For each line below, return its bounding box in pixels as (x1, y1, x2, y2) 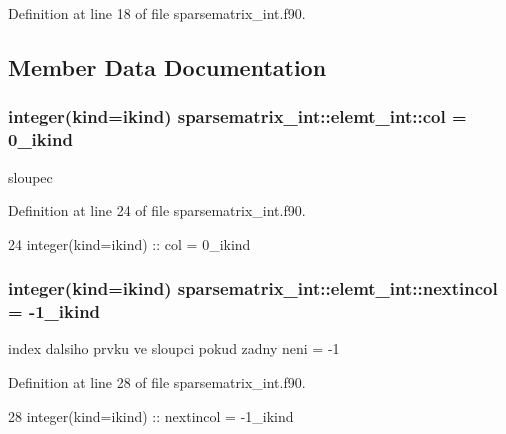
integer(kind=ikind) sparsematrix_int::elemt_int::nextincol (8, 276, 498, 301)
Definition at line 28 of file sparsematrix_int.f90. (8, 372, 306, 393)
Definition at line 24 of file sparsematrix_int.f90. (8, 200, 306, 221)
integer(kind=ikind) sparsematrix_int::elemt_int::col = (8, 104, 467, 129)
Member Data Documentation (8, 51, 327, 82)
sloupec (8, 166, 53, 187)
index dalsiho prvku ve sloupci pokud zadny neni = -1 (8, 338, 340, 359)
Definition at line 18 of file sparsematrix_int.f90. (8, 3, 306, 23)
